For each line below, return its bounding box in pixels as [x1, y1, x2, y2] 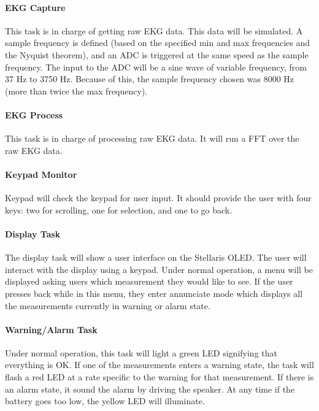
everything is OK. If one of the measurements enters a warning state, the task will [5, 358, 314, 371]
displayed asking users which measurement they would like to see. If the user [5, 275, 293, 288]
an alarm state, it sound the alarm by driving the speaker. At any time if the [5, 382, 295, 395]
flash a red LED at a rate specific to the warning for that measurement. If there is [5, 371, 314, 383]
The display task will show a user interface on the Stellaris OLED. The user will [5, 251, 307, 264]
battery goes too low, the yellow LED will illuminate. [5, 394, 205, 407]
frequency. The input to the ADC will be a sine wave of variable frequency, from [5, 60, 307, 73]
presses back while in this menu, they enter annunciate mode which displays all [5, 286, 303, 299]
